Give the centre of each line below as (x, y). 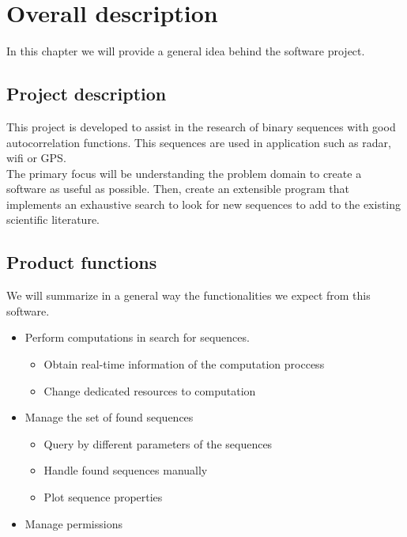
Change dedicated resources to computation (150, 390)
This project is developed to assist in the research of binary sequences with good (201, 126)
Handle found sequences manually (126, 470)
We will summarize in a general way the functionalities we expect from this (188, 295)
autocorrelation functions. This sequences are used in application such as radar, (199, 142)
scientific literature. (53, 219)
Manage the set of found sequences (109, 417)
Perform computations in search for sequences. (137, 337)
